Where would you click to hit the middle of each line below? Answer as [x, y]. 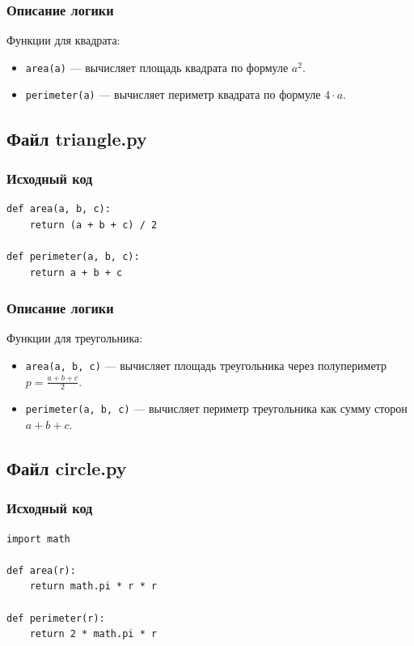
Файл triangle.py [77, 138]
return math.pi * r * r [93, 586]
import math [38, 539]
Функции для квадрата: [63, 40]
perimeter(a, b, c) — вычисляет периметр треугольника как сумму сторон [216, 408]
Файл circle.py [67, 468]
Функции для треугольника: [75, 338]
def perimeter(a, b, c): [73, 256]
